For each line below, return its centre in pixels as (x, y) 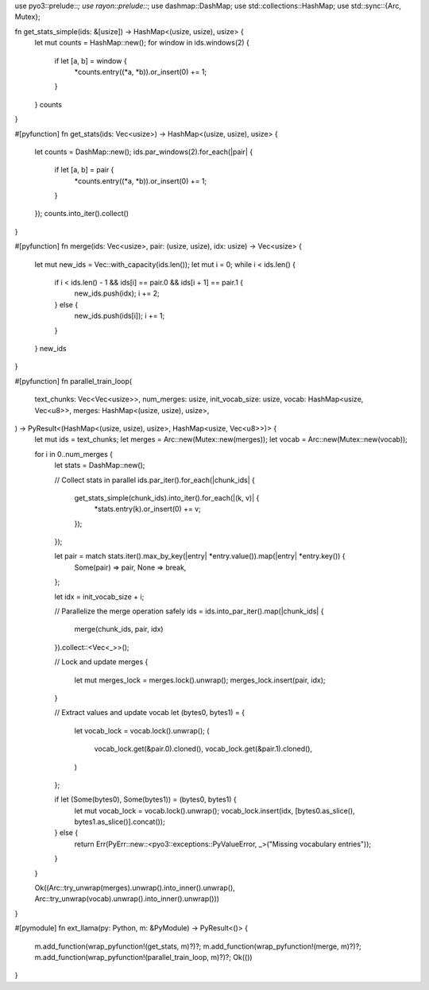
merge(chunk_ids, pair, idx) (119, 629)
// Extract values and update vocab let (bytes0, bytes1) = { (150, 713)
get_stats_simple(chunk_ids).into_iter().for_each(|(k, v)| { (167, 497)
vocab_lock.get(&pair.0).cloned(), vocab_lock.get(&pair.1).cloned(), (203, 749)
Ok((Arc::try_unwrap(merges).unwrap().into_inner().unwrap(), (135, 888)
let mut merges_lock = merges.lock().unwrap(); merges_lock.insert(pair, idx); (200, 680)
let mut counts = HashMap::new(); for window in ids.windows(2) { (142, 43)
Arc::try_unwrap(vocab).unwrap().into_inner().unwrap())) (127, 899)
